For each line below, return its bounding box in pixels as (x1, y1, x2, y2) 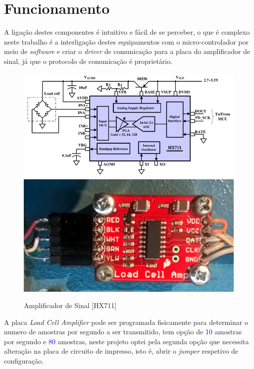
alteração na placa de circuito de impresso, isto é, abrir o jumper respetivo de (4, 346, 239, 356)
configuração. (4, 356, 44, 366)
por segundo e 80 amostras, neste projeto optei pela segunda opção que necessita (4, 336, 249, 346)
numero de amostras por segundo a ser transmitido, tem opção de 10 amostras (4, 326, 242, 337)
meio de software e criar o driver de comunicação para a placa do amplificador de (4, 46, 251, 56)
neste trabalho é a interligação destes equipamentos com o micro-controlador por (4, 36, 249, 47)
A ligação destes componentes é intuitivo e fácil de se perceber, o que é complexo (4, 27, 250, 37)
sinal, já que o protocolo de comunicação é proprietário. (4, 55, 173, 66)
